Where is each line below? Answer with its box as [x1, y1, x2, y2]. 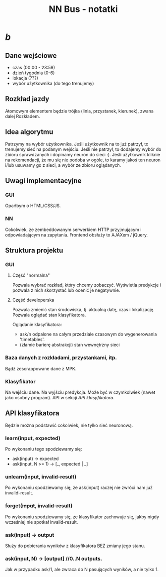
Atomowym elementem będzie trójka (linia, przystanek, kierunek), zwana [5, 108, 154, 114]
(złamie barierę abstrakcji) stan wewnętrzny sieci [19, 342, 120, 348]
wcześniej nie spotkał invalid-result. [5, 519, 78, 525]
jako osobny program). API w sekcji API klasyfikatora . [5, 394, 115, 400]
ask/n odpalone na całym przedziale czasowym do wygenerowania [19, 331, 157, 337]
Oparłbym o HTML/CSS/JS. [5, 203, 61, 209]
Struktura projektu [5, 246, 63, 254]
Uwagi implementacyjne [5, 177, 82, 185]
